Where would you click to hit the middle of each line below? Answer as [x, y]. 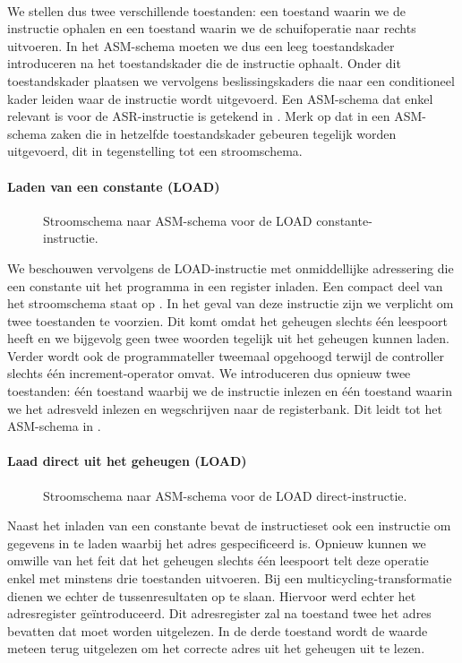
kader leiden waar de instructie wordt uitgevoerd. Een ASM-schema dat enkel [220, 98]
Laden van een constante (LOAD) [114, 186]
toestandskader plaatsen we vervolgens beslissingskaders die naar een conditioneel [231, 80]
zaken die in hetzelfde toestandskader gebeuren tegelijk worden [223, 133]
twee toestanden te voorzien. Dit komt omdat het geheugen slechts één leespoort [228, 320]
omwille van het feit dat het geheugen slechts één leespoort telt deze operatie [218, 560]
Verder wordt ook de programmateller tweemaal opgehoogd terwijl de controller [226, 355]
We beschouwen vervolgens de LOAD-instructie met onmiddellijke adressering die [231, 267]
